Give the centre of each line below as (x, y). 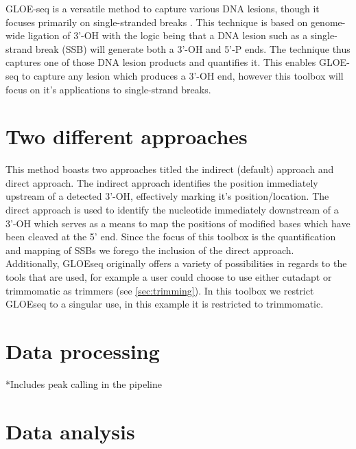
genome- (328, 22)
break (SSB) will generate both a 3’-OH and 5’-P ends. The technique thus (193, 48)
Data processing (83, 351)
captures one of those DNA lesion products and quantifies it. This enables (161, 62)
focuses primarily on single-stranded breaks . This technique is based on (157, 22)
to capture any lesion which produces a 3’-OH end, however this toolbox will (182, 75)
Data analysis (70, 431)
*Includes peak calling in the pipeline (84, 383)
